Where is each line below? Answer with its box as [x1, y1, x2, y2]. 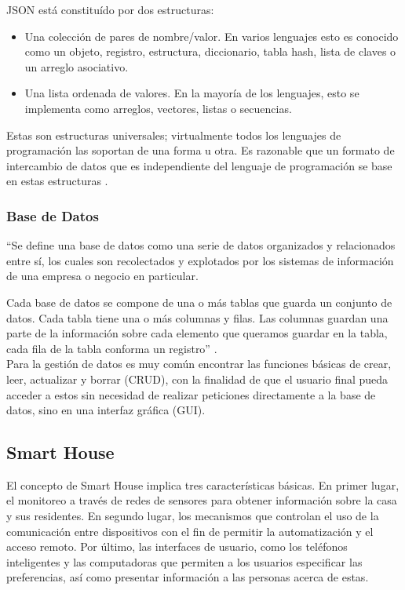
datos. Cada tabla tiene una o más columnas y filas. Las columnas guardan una [6, 309, 389, 326]
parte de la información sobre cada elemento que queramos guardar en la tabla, [6, 325, 388, 341]
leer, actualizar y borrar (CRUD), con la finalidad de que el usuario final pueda [6, 370, 389, 387]
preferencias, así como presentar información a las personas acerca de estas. [6, 569, 369, 585]
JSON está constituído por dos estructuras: [6, 2, 214, 17]
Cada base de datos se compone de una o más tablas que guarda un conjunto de [6, 293, 392, 310]
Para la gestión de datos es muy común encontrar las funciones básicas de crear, [6, 355, 392, 372]
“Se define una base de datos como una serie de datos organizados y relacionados [6, 237, 396, 253]
